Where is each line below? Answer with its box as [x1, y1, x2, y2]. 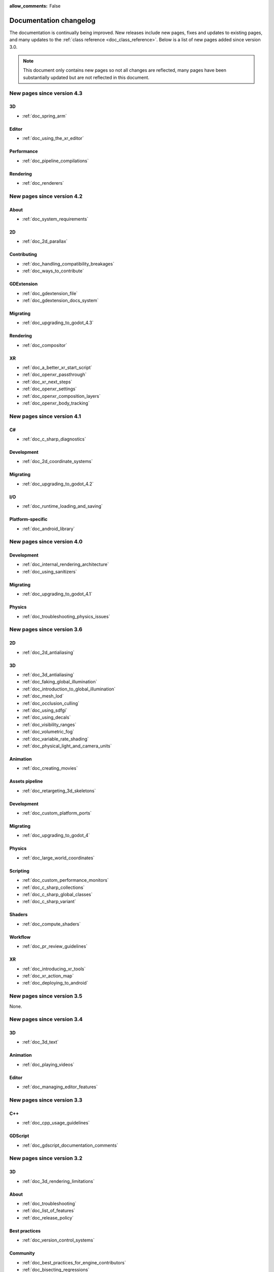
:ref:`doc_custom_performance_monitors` [22, 877, 109, 883]
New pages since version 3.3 [9, 1096, 83, 1104]
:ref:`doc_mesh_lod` [22, 693, 64, 699]
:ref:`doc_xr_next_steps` [22, 379, 73, 385]
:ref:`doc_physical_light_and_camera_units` [22, 743, 112, 749]
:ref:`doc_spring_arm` [22, 112, 67, 119]
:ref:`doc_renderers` [22, 180, 64, 186]
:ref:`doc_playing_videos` [22, 1061, 75, 1067]
